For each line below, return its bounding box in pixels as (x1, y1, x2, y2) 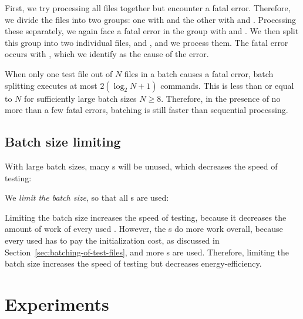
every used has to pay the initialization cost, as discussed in (5, 234, 220, 246)
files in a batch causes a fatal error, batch (124, 67, 274, 79)
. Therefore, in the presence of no (161, 92, 281, 104)
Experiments (5, 291, 109, 315)
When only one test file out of (5, 67, 113, 79)
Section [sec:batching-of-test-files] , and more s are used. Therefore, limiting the (5, 245, 289, 258)
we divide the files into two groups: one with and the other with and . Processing (5, 13, 297, 25)
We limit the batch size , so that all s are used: (5, 191, 169, 204)
